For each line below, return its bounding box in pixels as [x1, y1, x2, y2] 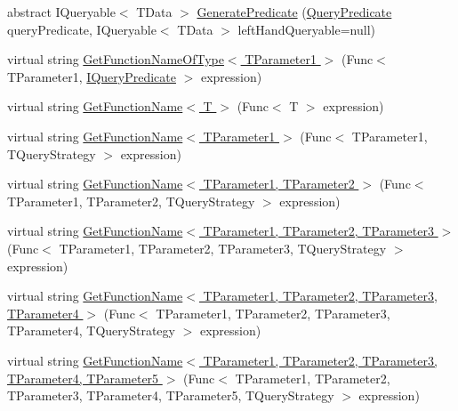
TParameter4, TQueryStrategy [7, 321, 175, 340]
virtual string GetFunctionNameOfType [7, 50, 224, 68]
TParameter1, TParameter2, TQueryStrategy [7, 191, 255, 210]
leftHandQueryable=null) [237, 20, 375, 38]
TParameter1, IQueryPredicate [7, 67, 176, 85]
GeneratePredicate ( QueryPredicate [197, 3, 392, 20]
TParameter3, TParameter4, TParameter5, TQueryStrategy [7, 386, 334, 405]
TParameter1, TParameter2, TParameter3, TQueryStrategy [59, 238, 387, 257]
